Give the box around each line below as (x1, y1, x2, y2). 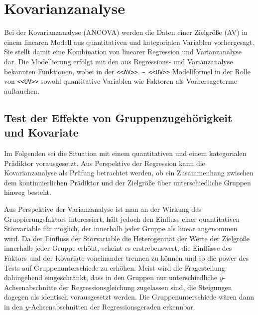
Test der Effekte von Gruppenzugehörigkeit (4, 110, 233, 125)
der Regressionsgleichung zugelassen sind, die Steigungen (59, 282, 232, 292)
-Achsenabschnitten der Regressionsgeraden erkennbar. (28, 301, 195, 312)
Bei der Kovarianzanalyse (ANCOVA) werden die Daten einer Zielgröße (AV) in (4, 27, 248, 37)
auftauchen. (4, 85, 39, 96)
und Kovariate (4, 125, 79, 140)
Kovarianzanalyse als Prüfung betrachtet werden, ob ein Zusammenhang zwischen (4, 167, 254, 178)
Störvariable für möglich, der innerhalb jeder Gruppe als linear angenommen (4, 223, 238, 234)
